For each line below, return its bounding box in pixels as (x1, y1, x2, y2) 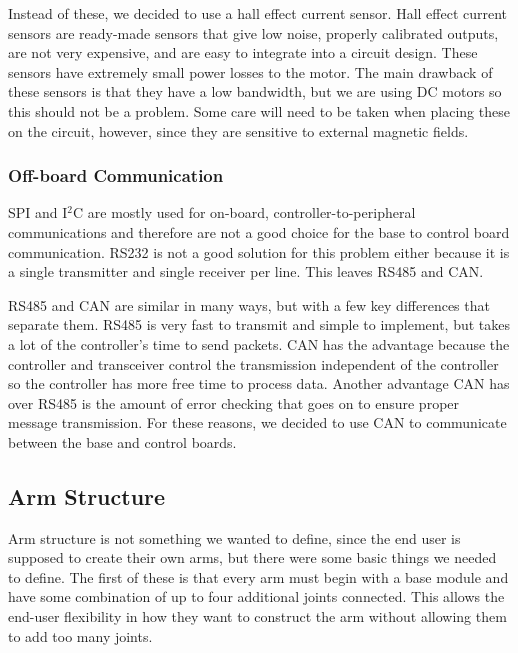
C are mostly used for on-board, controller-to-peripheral (73, 202, 416, 223)
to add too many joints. (8, 625, 153, 646)
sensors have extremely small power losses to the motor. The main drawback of (8, 61, 493, 82)
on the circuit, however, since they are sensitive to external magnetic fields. (8, 120, 469, 141)
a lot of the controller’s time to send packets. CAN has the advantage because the (8, 333, 510, 354)
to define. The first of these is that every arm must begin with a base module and (8, 566, 509, 587)
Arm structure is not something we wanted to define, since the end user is (8, 527, 461, 548)
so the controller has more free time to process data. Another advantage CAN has (8, 373, 510, 394)
